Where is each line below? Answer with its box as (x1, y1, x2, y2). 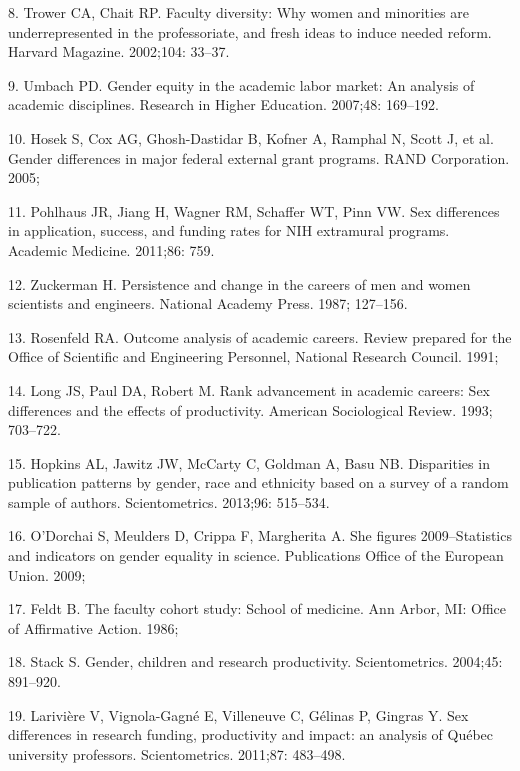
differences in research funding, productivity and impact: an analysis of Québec (8, 724, 494, 745)
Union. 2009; (8, 564, 86, 585)
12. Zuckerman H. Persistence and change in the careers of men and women (8, 273, 471, 294)
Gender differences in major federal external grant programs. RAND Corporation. (8, 147, 510, 168)
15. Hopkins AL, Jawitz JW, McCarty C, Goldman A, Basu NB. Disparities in (8, 452, 490, 473)
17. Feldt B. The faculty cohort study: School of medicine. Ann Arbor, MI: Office (8, 598, 506, 619)
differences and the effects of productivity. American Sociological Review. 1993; (8, 399, 493, 420)
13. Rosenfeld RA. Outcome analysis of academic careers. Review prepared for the (8, 326, 512, 347)
